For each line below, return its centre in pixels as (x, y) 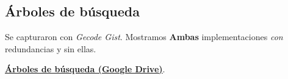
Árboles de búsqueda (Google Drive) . (85, 69)
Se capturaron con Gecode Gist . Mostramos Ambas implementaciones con (144, 37)
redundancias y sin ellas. (51, 48)
